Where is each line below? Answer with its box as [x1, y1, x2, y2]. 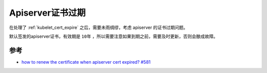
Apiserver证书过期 [9, 7, 86, 18]
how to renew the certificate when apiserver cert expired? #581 [21, 59, 151, 65]
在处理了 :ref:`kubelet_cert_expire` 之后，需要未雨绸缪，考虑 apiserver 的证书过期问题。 [9, 24, 188, 30]
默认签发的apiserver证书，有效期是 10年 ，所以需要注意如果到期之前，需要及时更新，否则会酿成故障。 [9, 33, 218, 39]
